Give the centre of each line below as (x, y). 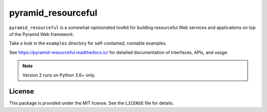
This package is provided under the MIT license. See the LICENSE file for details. (91, 103)
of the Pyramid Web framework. (42, 34)
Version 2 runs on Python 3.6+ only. (59, 75)
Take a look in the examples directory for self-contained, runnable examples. (88, 43)
